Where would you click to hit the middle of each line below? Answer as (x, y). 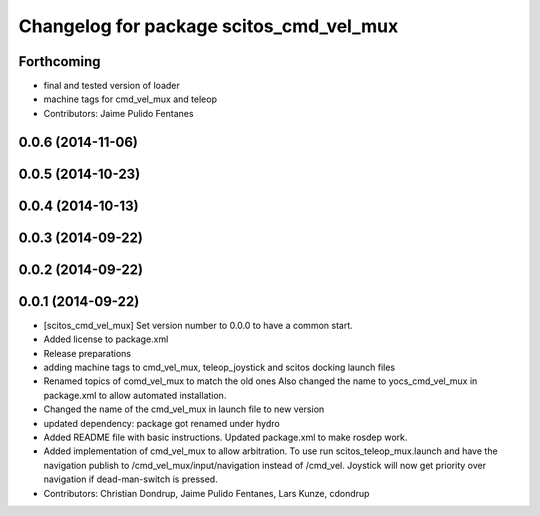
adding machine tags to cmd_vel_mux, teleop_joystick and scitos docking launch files (219, 367)
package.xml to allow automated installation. (135, 395)
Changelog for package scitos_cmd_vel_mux (208, 26)
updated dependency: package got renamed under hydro (161, 423)
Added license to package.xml (106, 339)
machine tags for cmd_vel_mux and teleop (130, 99)
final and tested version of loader (111, 86)
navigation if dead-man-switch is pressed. (131, 479)
